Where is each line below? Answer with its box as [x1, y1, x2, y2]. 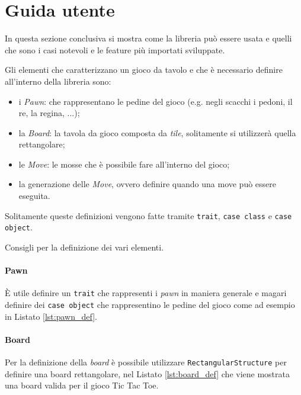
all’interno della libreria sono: [5, 75, 111, 87]
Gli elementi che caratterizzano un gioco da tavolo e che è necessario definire [5, 63, 283, 76]
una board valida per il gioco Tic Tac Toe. [5, 379, 159, 391]
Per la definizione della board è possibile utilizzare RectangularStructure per [5, 356, 287, 368]
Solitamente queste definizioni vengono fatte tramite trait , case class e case [5, 209, 292, 221]
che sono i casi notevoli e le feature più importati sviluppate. [5, 43, 225, 56]
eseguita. [18, 190, 50, 202]
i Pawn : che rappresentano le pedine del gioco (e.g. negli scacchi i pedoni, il [18, 95, 293, 107]
